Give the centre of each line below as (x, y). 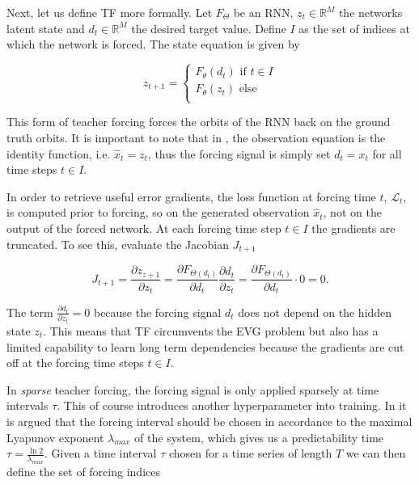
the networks (370, 12)
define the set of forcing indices (83, 471)
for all (387, 153)
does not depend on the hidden (315, 312)
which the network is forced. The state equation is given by (153, 44)
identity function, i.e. (59, 153)
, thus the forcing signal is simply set (239, 153)
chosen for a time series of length (250, 453)
